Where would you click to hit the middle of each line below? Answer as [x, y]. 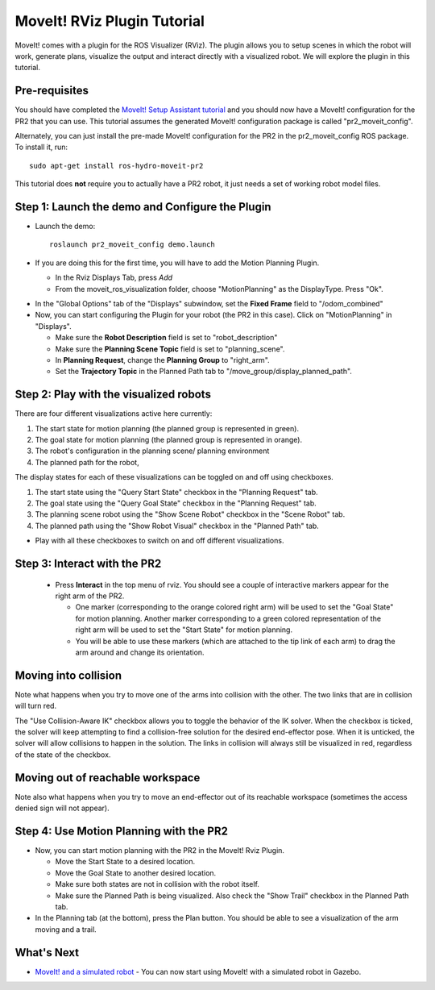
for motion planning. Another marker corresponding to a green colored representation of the [228, 618]
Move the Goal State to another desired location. [136, 873]
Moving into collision [68, 675]
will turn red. [35, 706]
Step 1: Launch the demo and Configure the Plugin [143, 207]
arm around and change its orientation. [140, 652]
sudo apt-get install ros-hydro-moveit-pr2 [116, 166]
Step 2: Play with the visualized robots [113, 395]
